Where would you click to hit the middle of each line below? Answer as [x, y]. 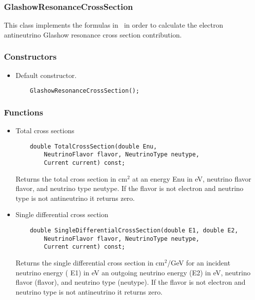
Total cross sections [45, 131]
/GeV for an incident [199, 262]
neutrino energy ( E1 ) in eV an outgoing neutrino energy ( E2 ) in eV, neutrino [133, 272]
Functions [24, 112]
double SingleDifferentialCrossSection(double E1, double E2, [134, 231]
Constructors [30, 56]
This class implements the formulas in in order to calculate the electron [114, 25]
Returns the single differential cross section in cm [90, 262]
